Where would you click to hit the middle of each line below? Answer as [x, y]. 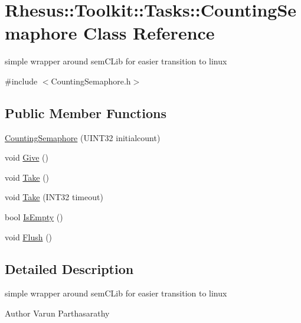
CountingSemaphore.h [91, 81]
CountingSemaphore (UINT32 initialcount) [83, 137]
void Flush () [29, 236]
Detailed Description [69, 268]
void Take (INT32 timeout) [54, 197]
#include [21, 81]
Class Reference [149, 33]
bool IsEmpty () [34, 217]
